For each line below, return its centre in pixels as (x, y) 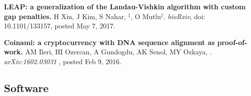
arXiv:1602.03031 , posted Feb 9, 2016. (63, 61)
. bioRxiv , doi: (184, 16)
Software (26, 87)
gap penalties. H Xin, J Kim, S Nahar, (65, 16)
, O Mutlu (146, 16)
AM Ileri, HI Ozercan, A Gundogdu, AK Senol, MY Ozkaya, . (118, 52)
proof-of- (232, 42)
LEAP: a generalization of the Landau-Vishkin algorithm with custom (125, 6)
